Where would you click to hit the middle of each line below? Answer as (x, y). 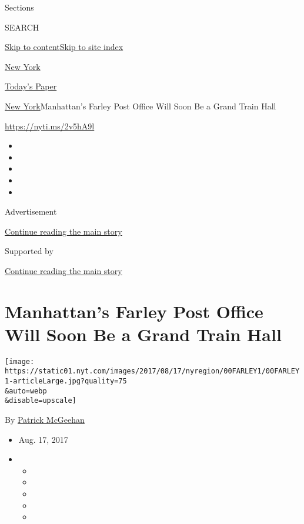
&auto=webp (26, 391)
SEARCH (22, 27)
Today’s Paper (31, 86)
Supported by (29, 251)
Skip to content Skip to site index (64, 47)
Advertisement (31, 211)
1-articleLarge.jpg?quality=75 (66, 381)
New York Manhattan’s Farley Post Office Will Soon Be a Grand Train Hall (141, 106)
